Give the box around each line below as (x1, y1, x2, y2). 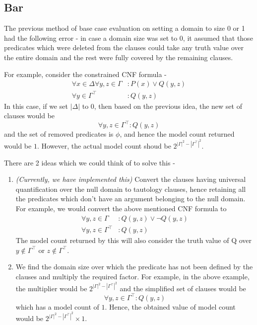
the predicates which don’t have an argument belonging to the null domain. (15, 193, 246, 204)
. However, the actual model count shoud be (37, 141, 171, 151)
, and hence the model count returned (120, 129, 235, 139)
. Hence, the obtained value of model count (105, 301, 236, 312)
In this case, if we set (4, 100, 68, 111)
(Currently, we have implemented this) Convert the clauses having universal (15, 174, 246, 184)
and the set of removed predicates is (4, 129, 114, 139)
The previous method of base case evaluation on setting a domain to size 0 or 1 (4, 23, 245, 33)
